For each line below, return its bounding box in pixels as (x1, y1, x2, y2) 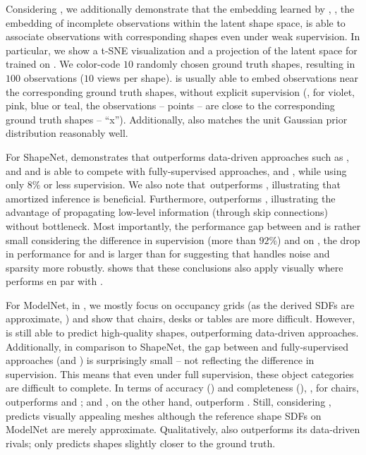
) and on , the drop (277, 232, 360, 247)
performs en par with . (6, 274, 103, 289)
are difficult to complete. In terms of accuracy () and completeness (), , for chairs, (6, 380, 359, 395)
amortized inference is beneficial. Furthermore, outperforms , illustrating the (6, 190, 336, 205)
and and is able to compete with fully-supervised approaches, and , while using (6, 163, 347, 178)
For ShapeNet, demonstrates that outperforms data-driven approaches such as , (6, 149, 350, 164)
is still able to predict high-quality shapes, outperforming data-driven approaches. (6, 325, 359, 340)
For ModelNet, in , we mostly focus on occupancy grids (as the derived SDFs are (6, 297, 355, 312)
